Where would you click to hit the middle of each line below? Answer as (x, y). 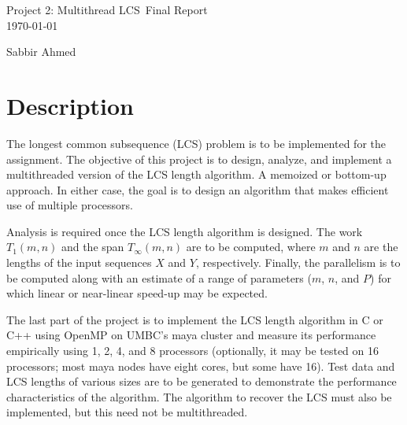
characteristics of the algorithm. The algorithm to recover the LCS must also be (199, 396)
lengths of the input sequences (79, 262)
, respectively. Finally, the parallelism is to (298, 262)
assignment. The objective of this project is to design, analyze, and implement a (199, 159)
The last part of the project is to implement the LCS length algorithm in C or (195, 319)
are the (381, 247)
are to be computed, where (251, 247)
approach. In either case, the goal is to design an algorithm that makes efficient (198, 189)
